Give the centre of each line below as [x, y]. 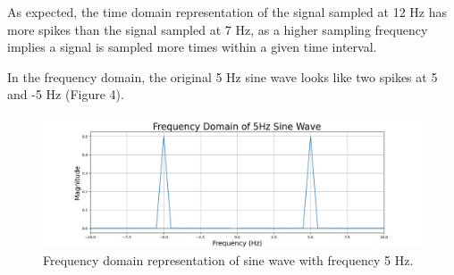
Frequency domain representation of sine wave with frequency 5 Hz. [228, 259]
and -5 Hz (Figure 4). [66, 94]
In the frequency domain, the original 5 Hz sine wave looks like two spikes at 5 [223, 76]
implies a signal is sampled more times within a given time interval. [192, 47]
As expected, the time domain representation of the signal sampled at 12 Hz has [227, 12]
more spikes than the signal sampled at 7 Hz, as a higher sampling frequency [218, 29]
